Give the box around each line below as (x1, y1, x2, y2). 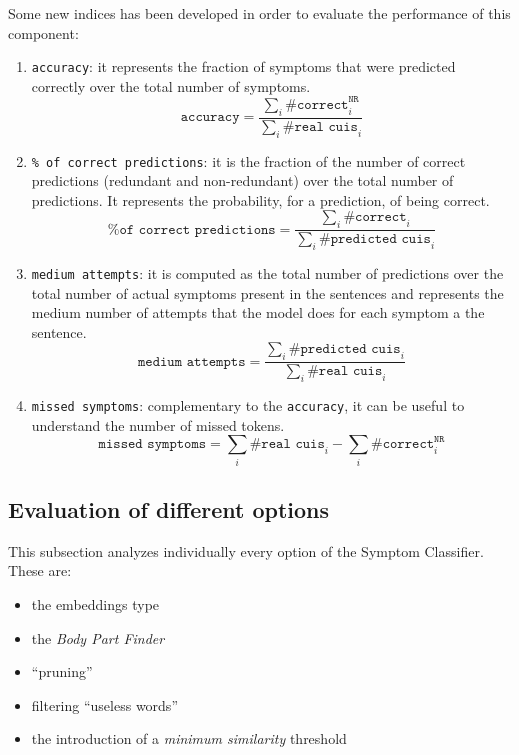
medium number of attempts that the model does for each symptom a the (31, 302, 485, 323)
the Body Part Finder (31, 627, 165, 648)
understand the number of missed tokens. (31, 414, 285, 435)
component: (8, 22, 79, 43)
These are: (8, 560, 72, 581)
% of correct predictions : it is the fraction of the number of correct (31, 150, 466, 171)
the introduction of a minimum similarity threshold (31, 728, 347, 749)
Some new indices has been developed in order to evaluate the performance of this (8, 3, 511, 23)
